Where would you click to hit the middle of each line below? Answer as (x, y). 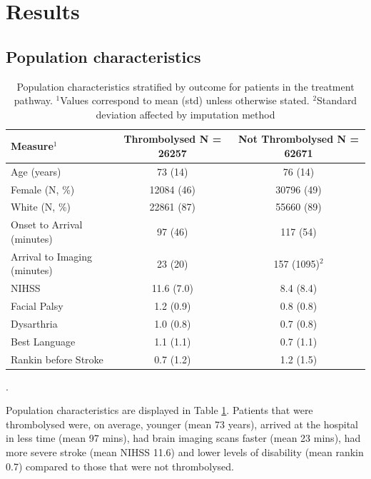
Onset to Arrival (47, 225)
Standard (337, 100)
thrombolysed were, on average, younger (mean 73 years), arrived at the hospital (182, 424)
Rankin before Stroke (57, 359)
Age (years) (36, 171)
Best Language (43, 341)
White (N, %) (41, 207)
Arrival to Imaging (52, 256)
